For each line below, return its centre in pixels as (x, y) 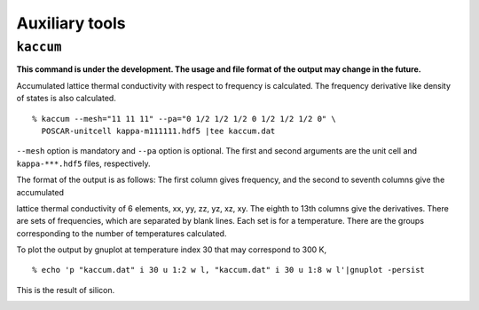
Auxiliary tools (71, 23)
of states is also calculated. (67, 99)
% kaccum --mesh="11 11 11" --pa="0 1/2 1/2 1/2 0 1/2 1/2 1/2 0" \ (184, 119)
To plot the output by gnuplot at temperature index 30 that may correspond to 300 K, (172, 250)
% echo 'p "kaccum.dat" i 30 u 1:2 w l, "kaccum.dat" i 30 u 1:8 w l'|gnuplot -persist (229, 270)
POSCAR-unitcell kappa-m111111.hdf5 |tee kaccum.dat (158, 131)
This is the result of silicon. (66, 290)
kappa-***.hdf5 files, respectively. (83, 163)
